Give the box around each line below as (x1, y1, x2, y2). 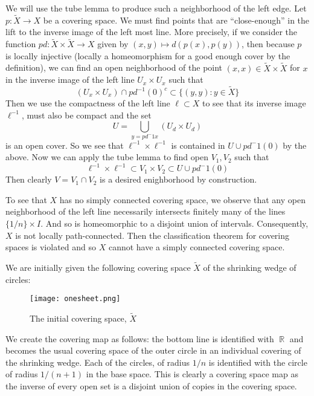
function (5, 37, 36, 50)
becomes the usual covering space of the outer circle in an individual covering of (5, 344, 301, 357)
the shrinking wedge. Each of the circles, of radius (5, 355, 190, 368)
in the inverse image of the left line (5, 73, 135, 86)
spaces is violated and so (5, 241, 97, 253)
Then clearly (5, 173, 52, 186)
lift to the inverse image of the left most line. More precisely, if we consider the (5, 25, 298, 38)
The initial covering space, (30, 312, 127, 325)
